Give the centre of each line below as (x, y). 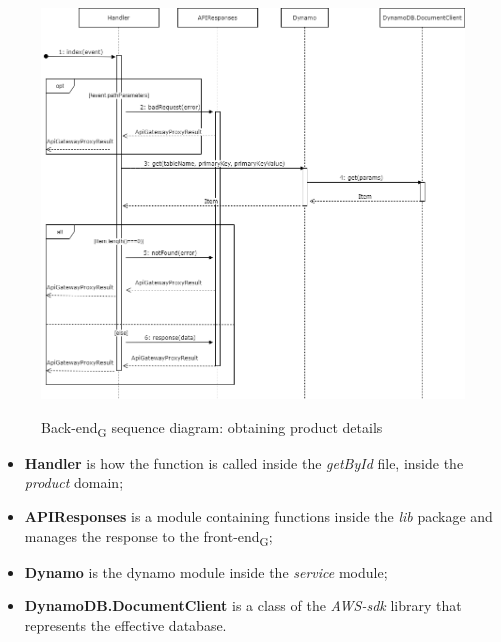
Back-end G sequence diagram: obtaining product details (212, 428)
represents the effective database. (125, 624)
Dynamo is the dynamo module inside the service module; (206, 571)
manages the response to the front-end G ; (148, 537)
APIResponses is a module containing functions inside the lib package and (258, 515)
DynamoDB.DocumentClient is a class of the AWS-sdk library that (243, 605)
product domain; (74, 482)
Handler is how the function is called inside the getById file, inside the (244, 462)
